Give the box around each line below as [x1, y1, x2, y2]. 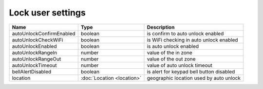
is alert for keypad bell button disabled [147, 68, 235, 75]
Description [147, 24, 175, 30]
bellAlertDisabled [12, 68, 52, 75]
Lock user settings [9, 7, 86, 18]
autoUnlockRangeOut [12, 56, 61, 62]
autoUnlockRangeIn [12, 49, 57, 56]
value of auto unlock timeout [147, 62, 213, 69]
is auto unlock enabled [147, 43, 199, 49]
